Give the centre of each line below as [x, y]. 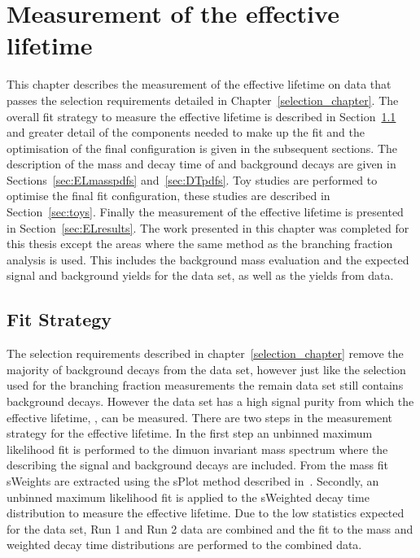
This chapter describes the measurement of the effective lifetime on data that [199, 84]
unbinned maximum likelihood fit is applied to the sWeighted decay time [188, 497]
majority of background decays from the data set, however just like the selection [206, 369]
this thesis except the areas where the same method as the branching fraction [200, 244]
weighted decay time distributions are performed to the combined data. [184, 545]
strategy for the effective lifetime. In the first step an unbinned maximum [190, 433]
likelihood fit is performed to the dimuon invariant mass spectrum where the [197, 449]
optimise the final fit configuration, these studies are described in [168, 196]
